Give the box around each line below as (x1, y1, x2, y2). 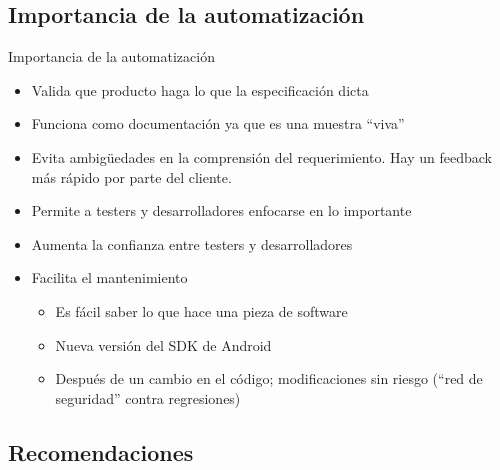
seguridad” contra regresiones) (55, 387, 241, 408)
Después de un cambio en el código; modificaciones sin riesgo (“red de (55, 368, 483, 389)
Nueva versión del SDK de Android (55, 334, 272, 355)
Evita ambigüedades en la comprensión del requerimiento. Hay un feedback (31, 146, 492, 167)
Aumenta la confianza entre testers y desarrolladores (31, 233, 353, 254)
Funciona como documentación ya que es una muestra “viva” (31, 113, 405, 134)
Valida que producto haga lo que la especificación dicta (31, 79, 369, 100)
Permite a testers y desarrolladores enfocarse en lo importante (31, 200, 412, 221)
